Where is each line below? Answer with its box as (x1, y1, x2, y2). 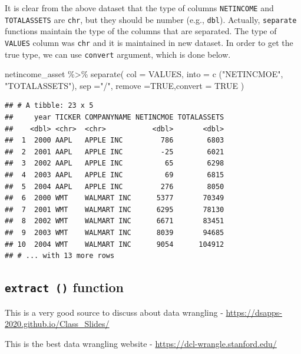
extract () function (5, 278, 124, 296)
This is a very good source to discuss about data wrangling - (5, 306, 223, 318)
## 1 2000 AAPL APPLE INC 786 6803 (5, 136, 224, 145)
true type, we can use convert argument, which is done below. (5, 48, 231, 60)
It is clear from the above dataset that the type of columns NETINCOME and (5, 2, 274, 14)
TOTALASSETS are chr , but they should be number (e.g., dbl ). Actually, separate (5, 13, 297, 25)
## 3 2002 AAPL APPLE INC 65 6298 (5, 159, 224, 168)
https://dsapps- (226, 306, 282, 318)
